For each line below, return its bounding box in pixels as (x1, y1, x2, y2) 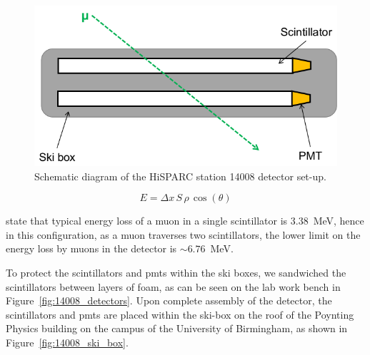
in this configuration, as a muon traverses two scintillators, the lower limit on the (6, 227, 361, 242)
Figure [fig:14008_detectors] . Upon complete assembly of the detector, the (6, 293, 332, 308)
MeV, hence (313, 213, 364, 228)
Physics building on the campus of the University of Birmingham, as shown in (6, 321, 348, 336)
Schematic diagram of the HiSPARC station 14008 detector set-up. (34, 168, 326, 183)
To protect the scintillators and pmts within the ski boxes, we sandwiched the (6, 264, 346, 279)
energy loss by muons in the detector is (6, 241, 177, 256)
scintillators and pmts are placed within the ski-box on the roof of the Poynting (6, 307, 354, 321)
